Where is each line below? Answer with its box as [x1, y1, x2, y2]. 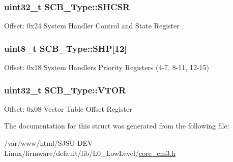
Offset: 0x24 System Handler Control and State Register [4, 20, 180, 31]
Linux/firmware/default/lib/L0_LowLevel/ [4, 147, 139, 158]
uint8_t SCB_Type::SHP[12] [4, 42, 127, 54]
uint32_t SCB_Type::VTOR [4, 83, 126, 96]
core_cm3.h [138, 147, 176, 158]
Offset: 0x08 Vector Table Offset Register [4, 103, 132, 114]
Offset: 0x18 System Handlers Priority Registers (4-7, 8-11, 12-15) [4, 62, 210, 73]
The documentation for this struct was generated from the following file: [4, 120, 229, 131]
